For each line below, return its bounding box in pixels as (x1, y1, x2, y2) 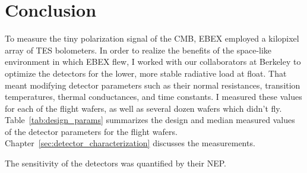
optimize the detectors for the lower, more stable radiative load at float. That (5, 67, 287, 79)
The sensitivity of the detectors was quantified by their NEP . (5, 157, 226, 169)
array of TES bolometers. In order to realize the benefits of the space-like (5, 43, 272, 56)
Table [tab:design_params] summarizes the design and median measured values (5, 114, 295, 126)
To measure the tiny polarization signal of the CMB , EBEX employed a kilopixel (5, 32, 299, 45)
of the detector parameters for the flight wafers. (5, 125, 178, 137)
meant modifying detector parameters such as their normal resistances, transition (5, 78, 300, 91)
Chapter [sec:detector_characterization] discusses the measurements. (5, 137, 255, 149)
